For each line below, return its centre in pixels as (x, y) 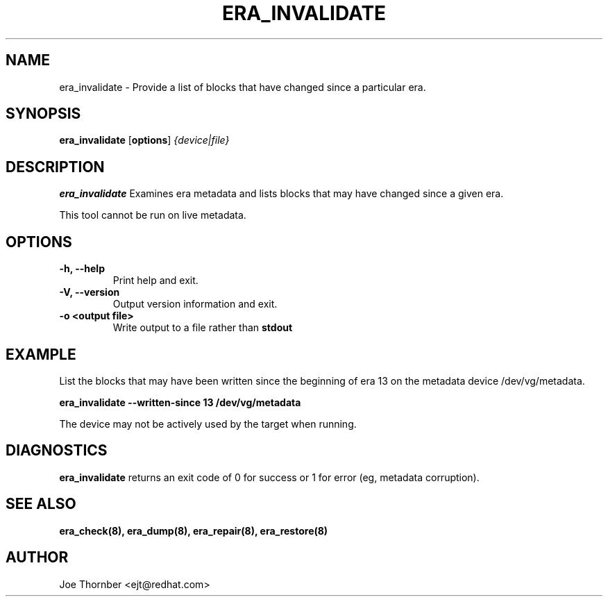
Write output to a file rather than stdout (203, 328)
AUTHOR (37, 558)
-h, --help (82, 269)
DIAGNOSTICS (57, 451)
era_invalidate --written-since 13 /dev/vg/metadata (180, 402)
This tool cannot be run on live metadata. (153, 215)
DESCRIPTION (55, 167)
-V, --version (90, 292)
